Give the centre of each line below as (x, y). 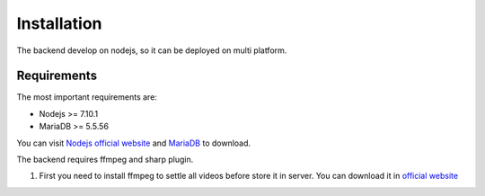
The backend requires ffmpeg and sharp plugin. (105, 160)
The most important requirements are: (87, 97)
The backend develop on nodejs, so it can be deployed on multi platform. (152, 50)
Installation (59, 23)
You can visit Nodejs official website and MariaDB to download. (134, 143)
